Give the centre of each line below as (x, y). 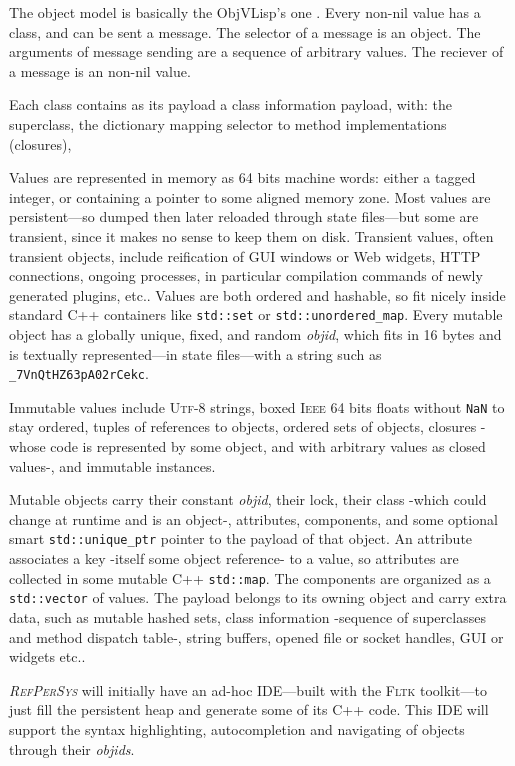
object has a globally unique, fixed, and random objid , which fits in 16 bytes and (255, 333)
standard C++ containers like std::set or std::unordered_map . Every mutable (256, 314)
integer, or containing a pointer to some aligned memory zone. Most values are (250, 196)
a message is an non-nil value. (100, 70)
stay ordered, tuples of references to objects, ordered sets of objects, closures (243, 426)
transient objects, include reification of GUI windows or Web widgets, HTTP (245, 255)
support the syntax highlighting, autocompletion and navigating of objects (237, 728)
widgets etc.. (47, 656)
